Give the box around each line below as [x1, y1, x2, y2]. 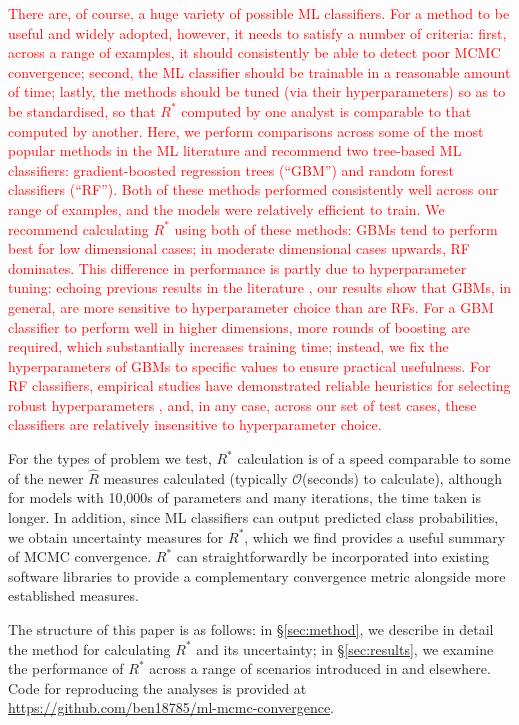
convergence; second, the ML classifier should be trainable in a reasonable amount [8, 61, 511, 82]
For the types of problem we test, [8, 448, 212, 469]
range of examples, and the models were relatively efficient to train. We [8, 198, 445, 219]
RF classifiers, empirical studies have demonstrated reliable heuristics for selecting [8, 375, 511, 396]
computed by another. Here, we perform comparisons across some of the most [8, 120, 484, 141]
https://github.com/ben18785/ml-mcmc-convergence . [8, 697, 335, 718]
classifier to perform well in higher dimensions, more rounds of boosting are [8, 316, 470, 337]
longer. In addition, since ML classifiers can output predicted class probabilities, [8, 507, 499, 528]
